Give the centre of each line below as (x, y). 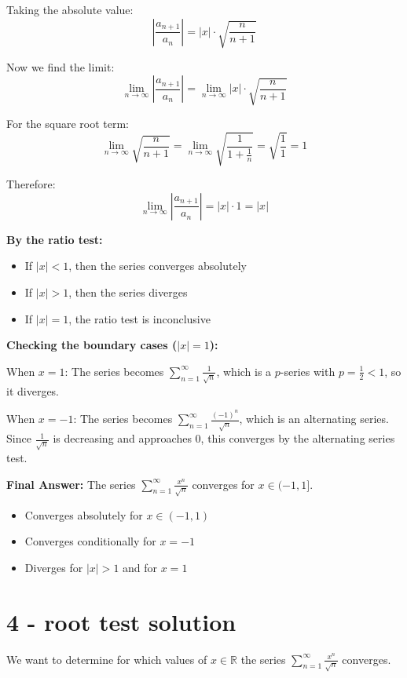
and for (140, 567)
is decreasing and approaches (122, 438)
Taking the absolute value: (70, 9)
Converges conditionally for (90, 541)
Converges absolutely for (84, 514)
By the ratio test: (55, 239)
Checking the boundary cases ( (92, 345)
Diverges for (54, 567)
